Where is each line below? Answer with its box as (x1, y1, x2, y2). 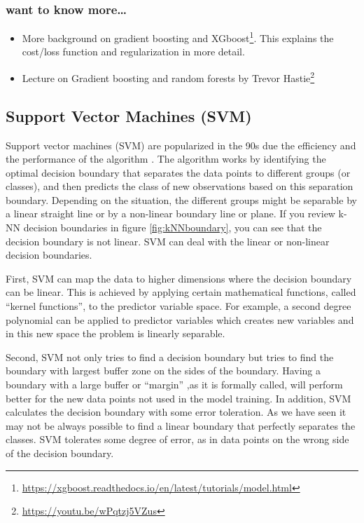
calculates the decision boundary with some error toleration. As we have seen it (6, 405, 346, 419)
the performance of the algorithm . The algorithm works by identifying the (6, 151, 326, 166)
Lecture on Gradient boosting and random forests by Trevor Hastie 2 (22, 69, 315, 85)
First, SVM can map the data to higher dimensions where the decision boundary (6, 271, 352, 285)
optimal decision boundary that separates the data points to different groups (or (6, 165, 351, 179)
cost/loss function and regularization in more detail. (22, 44, 245, 59)
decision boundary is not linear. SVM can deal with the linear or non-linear (6, 233, 330, 248)
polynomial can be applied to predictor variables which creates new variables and (6, 312, 354, 327)
